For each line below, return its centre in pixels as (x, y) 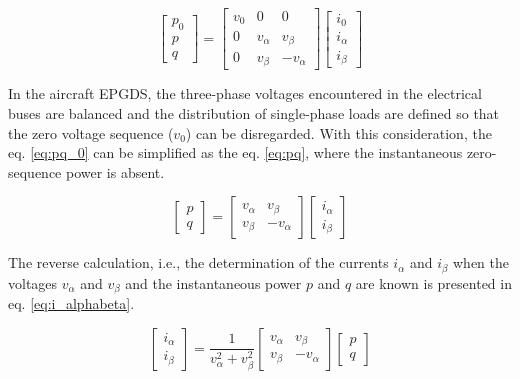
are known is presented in (433, 282)
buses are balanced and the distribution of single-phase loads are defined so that (254, 113)
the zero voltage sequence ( (91, 132)
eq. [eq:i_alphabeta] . (71, 303)
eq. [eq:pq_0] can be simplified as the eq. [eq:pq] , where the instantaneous (235, 152)
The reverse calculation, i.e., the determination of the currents (198, 262)
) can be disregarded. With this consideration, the (338, 132)
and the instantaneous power (213, 282)
